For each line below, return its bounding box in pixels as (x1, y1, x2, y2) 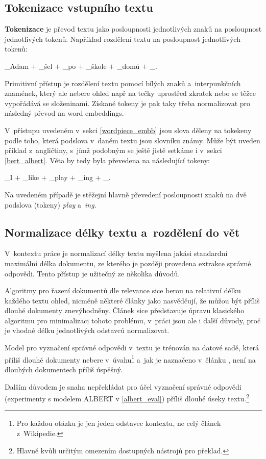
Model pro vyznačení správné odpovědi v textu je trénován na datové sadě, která (5, 342, 259, 353)
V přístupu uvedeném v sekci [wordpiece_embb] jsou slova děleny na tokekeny (5, 124, 252, 135)
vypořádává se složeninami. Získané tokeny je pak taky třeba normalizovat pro (5, 97, 251, 108)
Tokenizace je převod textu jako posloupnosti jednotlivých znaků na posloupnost (5, 23, 262, 34)
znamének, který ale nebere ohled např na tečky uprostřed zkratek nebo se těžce (5, 88, 256, 98)
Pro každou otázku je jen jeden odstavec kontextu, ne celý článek (16, 418, 221, 428)
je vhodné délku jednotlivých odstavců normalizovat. (5, 325, 170, 336)
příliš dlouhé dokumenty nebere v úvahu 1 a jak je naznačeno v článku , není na (5, 352, 256, 365)
